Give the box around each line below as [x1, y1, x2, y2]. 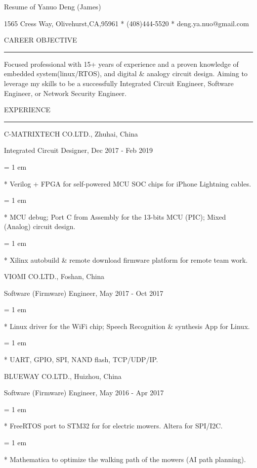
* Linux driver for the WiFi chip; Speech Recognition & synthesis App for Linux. [4, 321, 250, 331]
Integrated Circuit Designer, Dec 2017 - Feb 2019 [4, 145, 153, 155]
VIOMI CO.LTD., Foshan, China [4, 271, 104, 281]
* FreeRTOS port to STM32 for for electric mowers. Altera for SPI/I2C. [4, 421, 223, 431]
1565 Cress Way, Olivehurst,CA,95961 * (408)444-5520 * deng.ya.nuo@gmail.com [4, 18, 249, 28]
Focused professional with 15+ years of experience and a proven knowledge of [4, 58, 239, 69]
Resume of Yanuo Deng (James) [4, 1, 101, 11]
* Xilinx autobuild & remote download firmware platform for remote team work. [4, 254, 248, 265]
